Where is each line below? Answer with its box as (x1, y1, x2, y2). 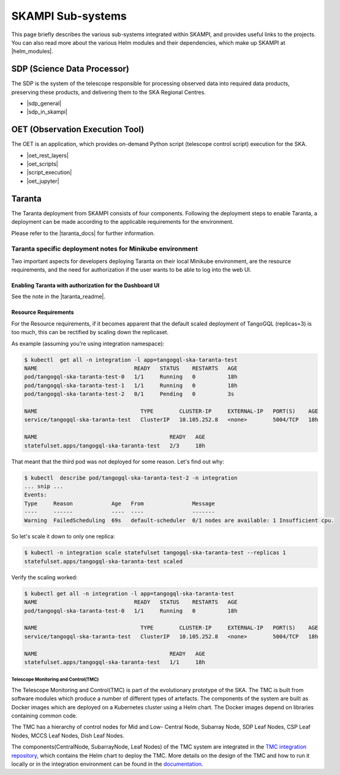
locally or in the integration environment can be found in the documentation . (11, 760, 203, 768)
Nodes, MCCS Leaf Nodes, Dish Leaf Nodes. (11, 731, 125, 739)
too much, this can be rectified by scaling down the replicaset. (11, 329, 168, 336)
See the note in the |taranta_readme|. (11, 293, 105, 300)
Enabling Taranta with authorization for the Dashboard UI (11, 282, 160, 289)
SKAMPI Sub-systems (11, 9, 127, 23)
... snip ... (24, 483, 64, 490)
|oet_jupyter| (26, 177, 59, 185)
